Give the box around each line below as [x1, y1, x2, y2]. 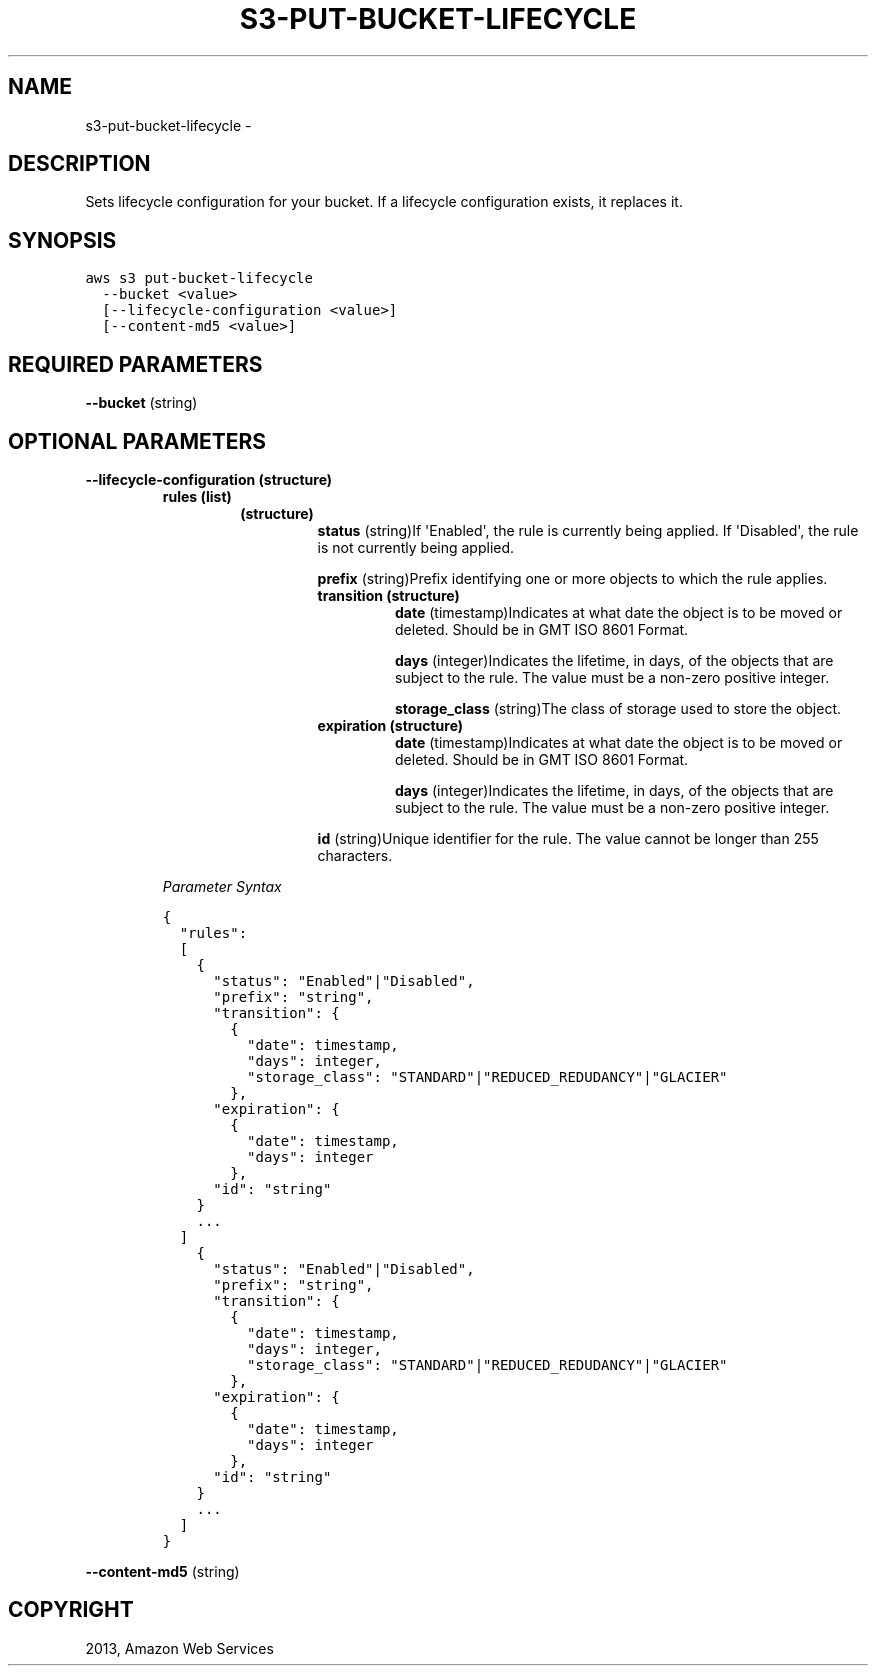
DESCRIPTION [8, 151, 151, 177]
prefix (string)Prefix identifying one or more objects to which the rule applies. [317, 569, 828, 587]
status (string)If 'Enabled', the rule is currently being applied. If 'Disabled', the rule [317, 521, 859, 539]
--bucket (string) [85, 394, 198, 412]
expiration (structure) [317, 716, 464, 734]
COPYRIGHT [8, 1597, 134, 1623]
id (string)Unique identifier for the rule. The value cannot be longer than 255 [317, 829, 819, 847]
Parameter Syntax [162, 877, 282, 895]
